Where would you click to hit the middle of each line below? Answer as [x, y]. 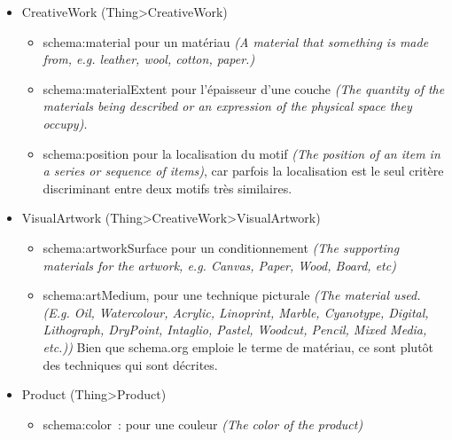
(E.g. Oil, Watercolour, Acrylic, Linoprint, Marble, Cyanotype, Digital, [236, 312]
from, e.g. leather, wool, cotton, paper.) [149, 59]
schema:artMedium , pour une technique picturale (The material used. [232, 295]
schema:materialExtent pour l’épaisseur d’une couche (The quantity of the [244, 88]
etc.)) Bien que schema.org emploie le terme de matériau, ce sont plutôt [238, 346]
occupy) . [65, 123]
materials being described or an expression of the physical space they [227, 106]
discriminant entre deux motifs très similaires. [168, 188]
